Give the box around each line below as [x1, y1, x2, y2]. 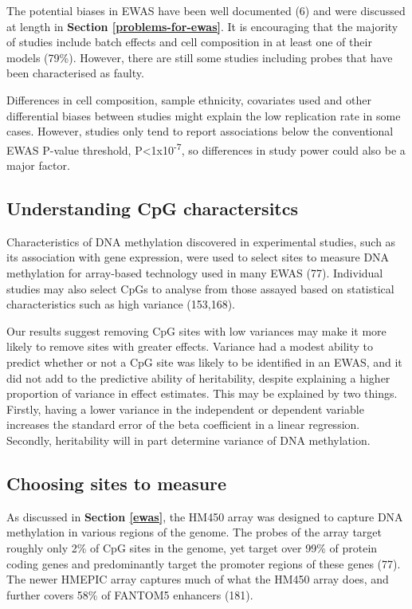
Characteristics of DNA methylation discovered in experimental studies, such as [6, 233, 396, 249]
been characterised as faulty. [6, 65, 144, 81]
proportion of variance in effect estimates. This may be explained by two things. [6, 385, 398, 402]
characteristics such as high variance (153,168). [6, 296, 236, 312]
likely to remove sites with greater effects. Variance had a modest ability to [6, 338, 374, 355]
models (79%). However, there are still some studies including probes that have [6, 49, 393, 65]
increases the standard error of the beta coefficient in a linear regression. [6, 416, 360, 433]
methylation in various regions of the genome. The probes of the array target [6, 524, 383, 540]
